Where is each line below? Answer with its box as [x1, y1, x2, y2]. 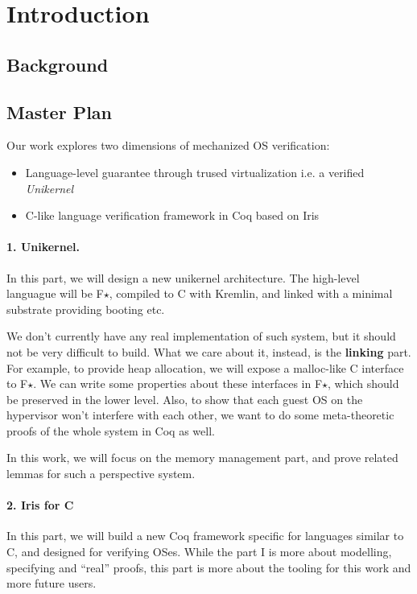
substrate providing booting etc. [6, 300, 165, 317]
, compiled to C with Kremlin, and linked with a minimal [109, 285, 393, 302]
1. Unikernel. [6, 238, 80, 255]
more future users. [6, 575, 97, 592]
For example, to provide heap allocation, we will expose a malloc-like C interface [6, 359, 404, 376]
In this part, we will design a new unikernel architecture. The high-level [6, 269, 360, 286]
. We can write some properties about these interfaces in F [33, 375, 323, 392]
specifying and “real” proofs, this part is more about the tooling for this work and [6, 559, 411, 575]
